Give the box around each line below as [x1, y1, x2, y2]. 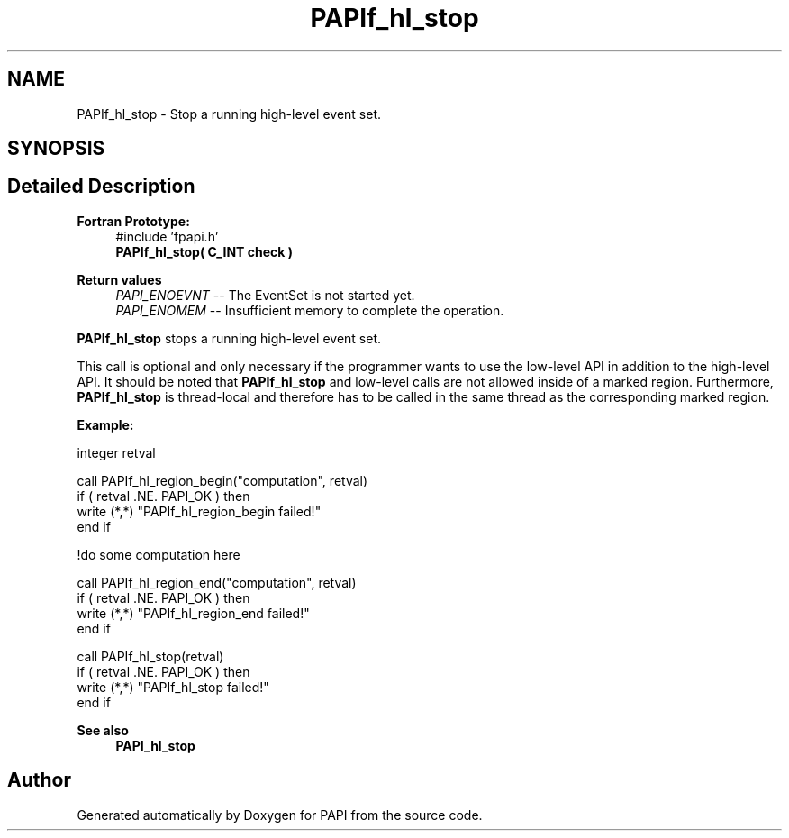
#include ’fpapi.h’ [115, 228, 219, 244]
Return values [77, 271, 162, 287]
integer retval [77, 444, 156, 460]
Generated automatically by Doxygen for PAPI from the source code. [77, 806, 483, 823]
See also [77, 722, 129, 738]
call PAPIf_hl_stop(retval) [77, 648, 224, 664]
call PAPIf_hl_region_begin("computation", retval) [77, 472, 368, 488]
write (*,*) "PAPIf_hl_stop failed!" [77, 679, 269, 695]
